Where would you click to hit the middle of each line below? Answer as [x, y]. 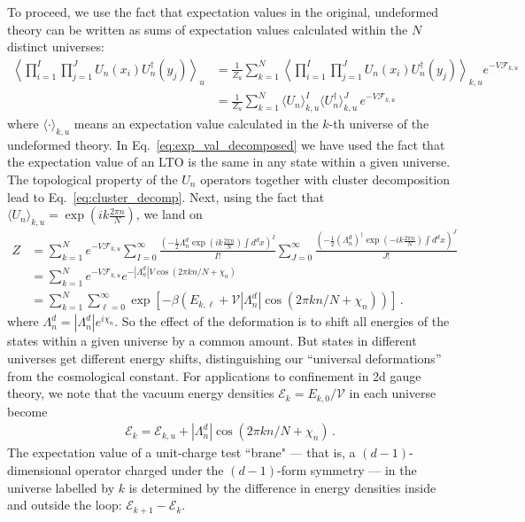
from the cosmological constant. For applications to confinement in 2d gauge [214, 375]
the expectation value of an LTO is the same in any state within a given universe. [229, 162]
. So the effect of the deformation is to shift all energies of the [282, 321]
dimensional [39, 469]
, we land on [169, 214]
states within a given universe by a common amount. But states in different [212, 341]
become [27, 411]
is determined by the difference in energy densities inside [282, 487]
